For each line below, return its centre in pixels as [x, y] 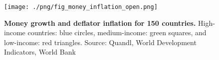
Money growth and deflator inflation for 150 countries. [100, 23]
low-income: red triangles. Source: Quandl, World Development [100, 42]
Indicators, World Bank [40, 52]
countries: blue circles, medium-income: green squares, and [117, 32]
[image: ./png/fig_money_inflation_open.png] [81, 7]
